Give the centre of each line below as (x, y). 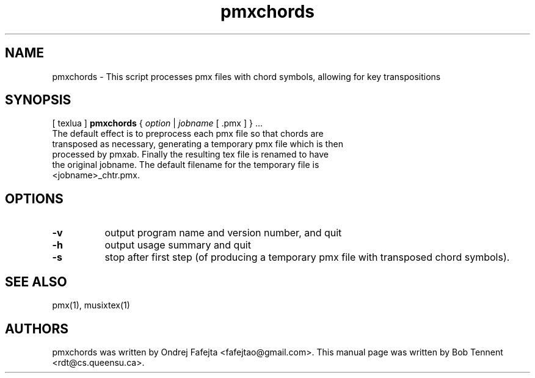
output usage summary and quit (178, 245)
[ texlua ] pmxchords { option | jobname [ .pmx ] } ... (157, 123)
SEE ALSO (36, 282)
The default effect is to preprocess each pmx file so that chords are (188, 134)
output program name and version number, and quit (223, 233)
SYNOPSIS (38, 100)
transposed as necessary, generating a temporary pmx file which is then (198, 144)
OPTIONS (34, 198)
